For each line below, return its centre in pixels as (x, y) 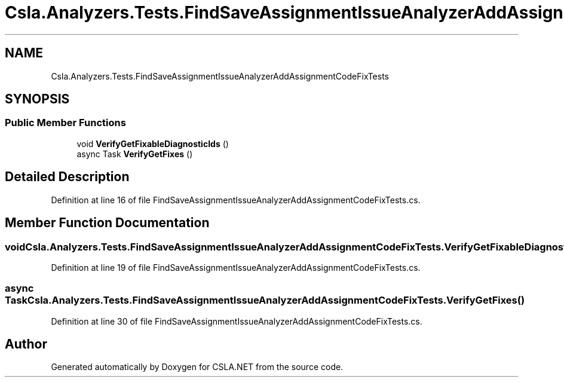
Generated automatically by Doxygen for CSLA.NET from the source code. (197, 367)
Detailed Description (67, 177)
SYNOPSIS (37, 99)
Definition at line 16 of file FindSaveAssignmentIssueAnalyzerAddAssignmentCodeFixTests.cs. (236, 200)
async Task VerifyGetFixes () (135, 154)
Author (26, 344)
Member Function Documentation (107, 223)
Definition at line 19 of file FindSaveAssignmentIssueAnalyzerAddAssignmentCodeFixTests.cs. (236, 267)
